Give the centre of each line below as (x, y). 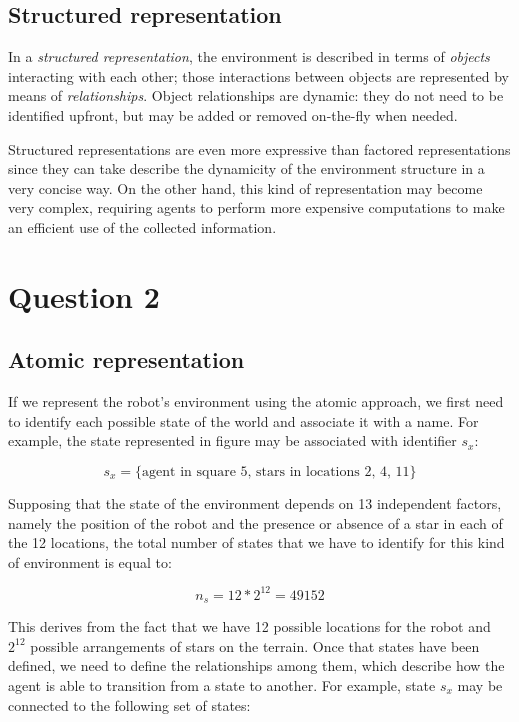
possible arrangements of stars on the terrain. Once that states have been (255, 645)
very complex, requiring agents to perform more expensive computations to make (256, 207)
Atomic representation (126, 359)
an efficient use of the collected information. (142, 226)
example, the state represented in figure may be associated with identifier (232, 440)
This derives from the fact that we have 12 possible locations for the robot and (249, 626)
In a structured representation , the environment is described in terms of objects (249, 56)
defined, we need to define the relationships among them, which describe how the (256, 665)
